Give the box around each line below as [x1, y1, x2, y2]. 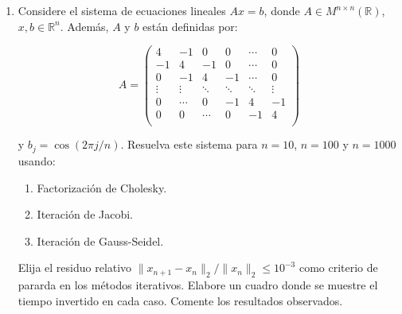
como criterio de [299, 259, 378, 276]
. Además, [60, 17, 109, 34]
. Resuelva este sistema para [120, 136, 258, 153]
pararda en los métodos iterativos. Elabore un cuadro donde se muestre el [18, 277, 378, 293]
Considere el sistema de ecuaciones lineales [18, 2, 226, 18]
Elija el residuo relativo [18, 259, 132, 276]
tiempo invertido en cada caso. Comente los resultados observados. [18, 292, 343, 308]
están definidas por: [142, 17, 238, 34]
